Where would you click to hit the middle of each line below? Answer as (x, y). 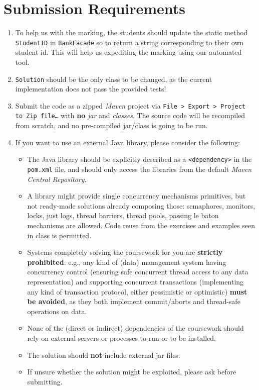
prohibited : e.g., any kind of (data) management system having (127, 262)
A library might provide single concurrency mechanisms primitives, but (137, 196)
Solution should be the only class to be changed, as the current (114, 79)
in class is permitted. (59, 235)
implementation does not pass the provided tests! (91, 89)
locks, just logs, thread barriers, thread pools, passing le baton (123, 215)
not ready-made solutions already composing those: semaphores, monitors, (141, 205)
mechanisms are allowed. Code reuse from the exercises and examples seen (141, 225)
